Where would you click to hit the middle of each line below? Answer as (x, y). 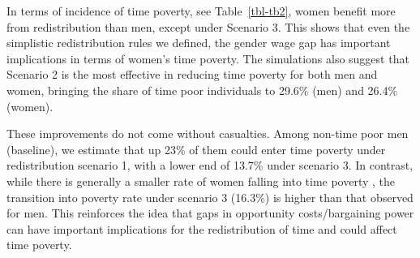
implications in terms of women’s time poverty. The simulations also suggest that (208, 58)
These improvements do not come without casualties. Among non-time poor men (208, 133)
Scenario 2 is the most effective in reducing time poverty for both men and (192, 74)
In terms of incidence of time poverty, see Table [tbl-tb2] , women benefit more (201, 11)
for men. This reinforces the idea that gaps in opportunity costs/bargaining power (210, 213)
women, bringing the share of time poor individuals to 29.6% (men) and (185, 90)
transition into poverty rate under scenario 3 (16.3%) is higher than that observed (210, 197)
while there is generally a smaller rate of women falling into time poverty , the (201, 181)
